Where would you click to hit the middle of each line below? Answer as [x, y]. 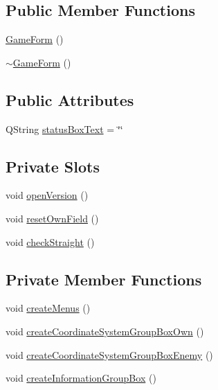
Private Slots [53, 166]
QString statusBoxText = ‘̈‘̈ [64, 128]
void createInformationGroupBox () [81, 378]
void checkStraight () [50, 241]
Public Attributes [70, 99]
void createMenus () [48, 308]
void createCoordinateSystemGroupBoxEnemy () [109, 354]
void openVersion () [47, 195]
